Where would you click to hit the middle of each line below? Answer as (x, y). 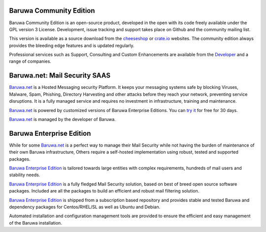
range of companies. (30, 61)
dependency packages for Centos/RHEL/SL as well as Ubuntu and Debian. (85, 207)
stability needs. (25, 175)
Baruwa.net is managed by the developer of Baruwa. (62, 119)
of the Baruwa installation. (36, 223)
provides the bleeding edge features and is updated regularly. (72, 45)
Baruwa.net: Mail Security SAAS (60, 76)
